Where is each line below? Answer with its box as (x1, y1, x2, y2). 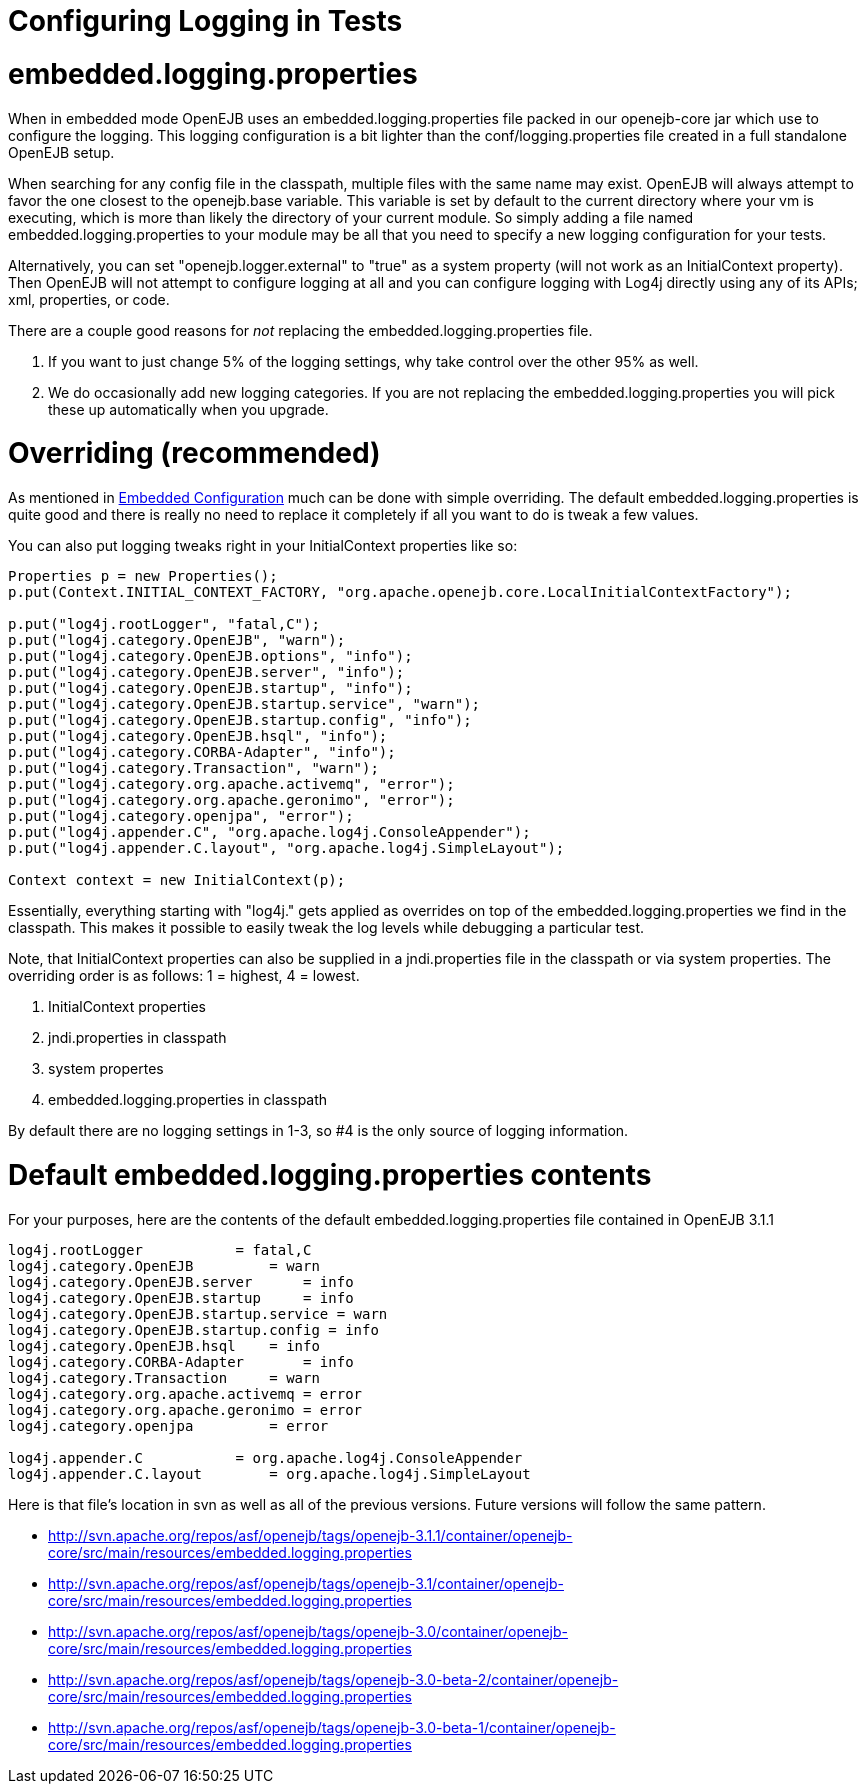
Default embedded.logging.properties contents (8, 1157, 652, 1192)
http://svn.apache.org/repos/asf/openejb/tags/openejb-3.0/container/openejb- (48, 1622, 568, 1640)
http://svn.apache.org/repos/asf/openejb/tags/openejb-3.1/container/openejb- (48, 1574, 564, 1592)
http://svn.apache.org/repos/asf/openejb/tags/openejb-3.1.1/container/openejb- (48, 1526, 573, 1544)
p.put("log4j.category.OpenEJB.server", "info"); (8, 664, 405, 680)
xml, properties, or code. (8, 290, 170, 308)
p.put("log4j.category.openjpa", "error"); (8, 808, 354, 824)
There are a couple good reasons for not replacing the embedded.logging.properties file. (8, 321, 593, 339)
